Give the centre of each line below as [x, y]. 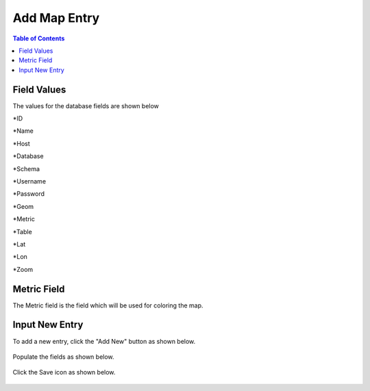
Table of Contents [39, 38]
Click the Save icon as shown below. [64, 373]
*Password [28, 194]
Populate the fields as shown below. [63, 357]
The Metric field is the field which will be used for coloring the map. [108, 305]
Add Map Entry [56, 18]
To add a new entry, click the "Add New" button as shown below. [104, 341]
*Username [29, 181]
